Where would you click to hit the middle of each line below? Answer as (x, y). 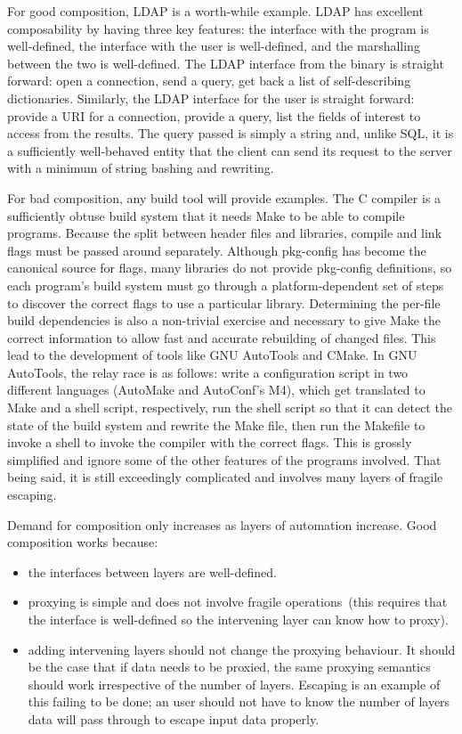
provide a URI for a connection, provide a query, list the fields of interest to (214, 115)
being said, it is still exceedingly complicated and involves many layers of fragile (225, 477)
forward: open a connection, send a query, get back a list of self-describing (209, 81)
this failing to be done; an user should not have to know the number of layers (239, 701)
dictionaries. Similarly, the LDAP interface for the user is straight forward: (211, 98)
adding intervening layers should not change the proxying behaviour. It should (242, 649)
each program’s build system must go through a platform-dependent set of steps (226, 285)
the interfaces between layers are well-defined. (152, 571)
